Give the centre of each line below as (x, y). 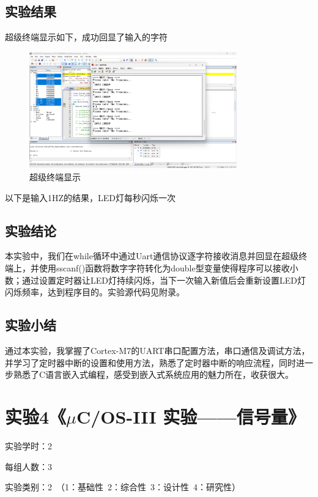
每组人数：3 (28, 466)
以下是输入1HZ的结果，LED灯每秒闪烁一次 (91, 197)
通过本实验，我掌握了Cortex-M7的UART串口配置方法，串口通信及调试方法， (157, 350)
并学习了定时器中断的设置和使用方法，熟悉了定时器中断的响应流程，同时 (150, 362)
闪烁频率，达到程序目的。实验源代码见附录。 (95, 292)
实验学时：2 (28, 445)
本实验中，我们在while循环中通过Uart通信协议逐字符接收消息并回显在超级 (152, 256)
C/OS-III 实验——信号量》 (191, 416)
